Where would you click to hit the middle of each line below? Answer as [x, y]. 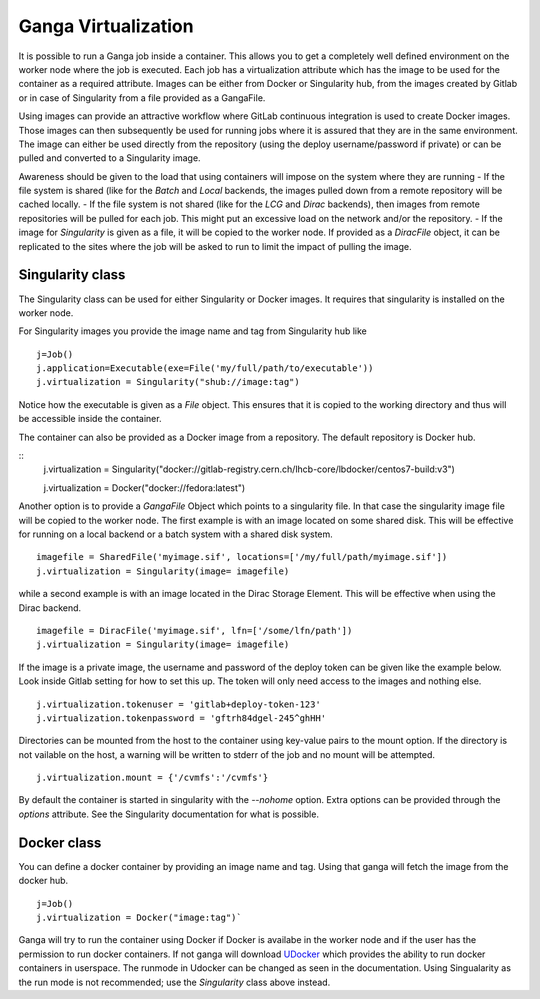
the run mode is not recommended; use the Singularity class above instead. [174, 982]
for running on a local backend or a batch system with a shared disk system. [176, 534]
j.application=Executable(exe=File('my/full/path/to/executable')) [205, 368]
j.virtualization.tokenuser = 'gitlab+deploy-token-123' [179, 704]
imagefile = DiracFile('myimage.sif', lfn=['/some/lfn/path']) [194, 630]
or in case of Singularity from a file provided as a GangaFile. [142, 97]
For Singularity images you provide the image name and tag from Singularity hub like [192, 331]
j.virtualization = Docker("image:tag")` [139, 917]
